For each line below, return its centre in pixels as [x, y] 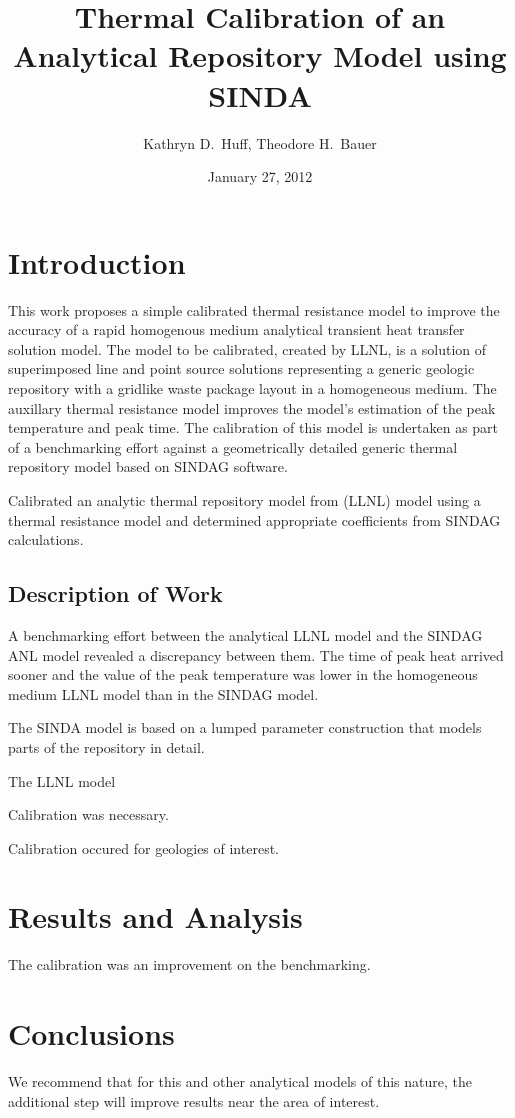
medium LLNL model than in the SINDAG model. [163, 693]
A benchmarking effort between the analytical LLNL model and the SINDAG [245, 634]
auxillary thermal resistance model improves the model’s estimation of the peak [252, 407]
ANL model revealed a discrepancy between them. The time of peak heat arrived [256, 654]
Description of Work [115, 593]
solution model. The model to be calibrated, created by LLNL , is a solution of [247, 348]
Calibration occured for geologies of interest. [143, 847]
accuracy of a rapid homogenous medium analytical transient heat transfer [236, 329]
